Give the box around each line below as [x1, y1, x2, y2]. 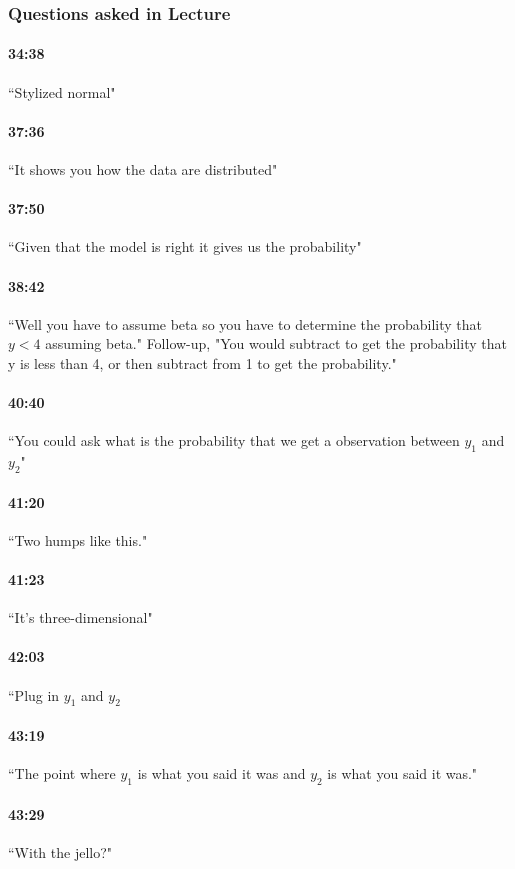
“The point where [8, 763, 116, 784]
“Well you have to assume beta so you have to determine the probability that [8, 313, 482, 334]
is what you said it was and [137, 763, 306, 784]
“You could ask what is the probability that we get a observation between [8, 430, 460, 451]
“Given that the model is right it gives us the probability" [8, 236, 362, 257]
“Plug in [8, 684, 60, 705]
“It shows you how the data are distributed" [8, 159, 278, 180]
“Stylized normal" [8, 81, 116, 102]
